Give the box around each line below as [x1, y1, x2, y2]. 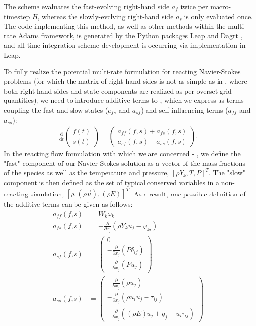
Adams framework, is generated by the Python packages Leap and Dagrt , [18, 30, 243, 40]
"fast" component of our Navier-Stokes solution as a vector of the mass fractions [4, 158, 246, 168]
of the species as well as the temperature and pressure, [4, 167, 169, 178]
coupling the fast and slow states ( [4, 104, 108, 115]
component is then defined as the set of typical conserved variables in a [4, 177, 219, 187]
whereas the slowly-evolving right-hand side [42, 11, 174, 21]
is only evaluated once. [184, 11, 253, 21]
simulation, [30, 188, 64, 198]
